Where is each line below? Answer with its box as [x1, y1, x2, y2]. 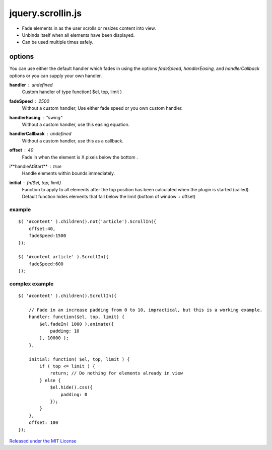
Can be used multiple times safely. [22, 39, 94, 45]
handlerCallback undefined [9, 131, 72, 137]
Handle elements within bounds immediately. [22, 170, 115, 176]
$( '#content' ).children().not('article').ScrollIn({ [18, 219, 157, 224]
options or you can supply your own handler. [9, 72, 102, 79]
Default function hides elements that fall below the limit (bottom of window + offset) [22, 194, 196, 200]
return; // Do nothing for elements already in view [50, 370, 183, 376]
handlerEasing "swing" [9, 114, 63, 120]
